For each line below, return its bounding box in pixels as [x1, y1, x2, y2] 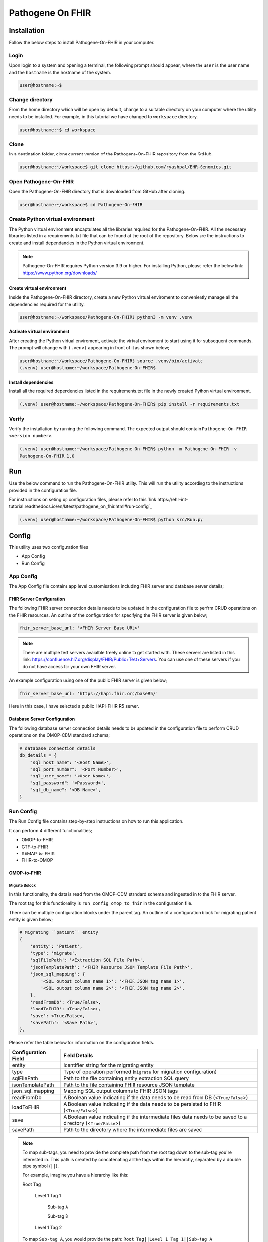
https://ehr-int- [157, 497, 188, 503]
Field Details [63, 1052, 93, 1059]
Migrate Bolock [9, 883, 36, 888]
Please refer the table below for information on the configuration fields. [9, 1040, 155, 1046]
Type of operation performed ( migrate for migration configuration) [63, 1068, 217, 1075]
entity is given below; [9, 916, 53, 922]
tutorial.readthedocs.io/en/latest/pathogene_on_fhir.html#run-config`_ [9, 503, 152, 509]
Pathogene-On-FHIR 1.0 [19, 453, 75, 459]
